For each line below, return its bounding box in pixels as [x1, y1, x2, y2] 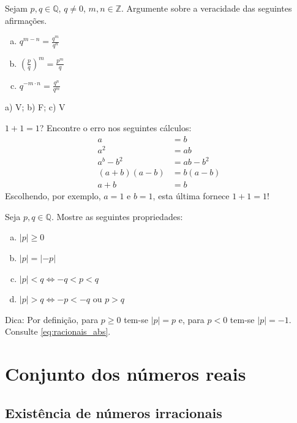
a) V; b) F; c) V [5, 101, 66, 113]
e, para [178, 313, 205, 326]
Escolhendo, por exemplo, [5, 189, 101, 202]
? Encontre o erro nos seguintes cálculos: [39, 121, 192, 134]
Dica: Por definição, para [5, 313, 99, 326]
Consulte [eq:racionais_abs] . [5, 325, 111, 338]
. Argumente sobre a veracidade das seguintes [121, 2, 292, 14]
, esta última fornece [152, 189, 230, 202]
